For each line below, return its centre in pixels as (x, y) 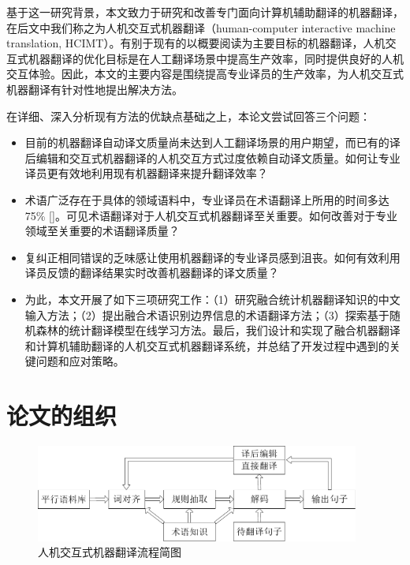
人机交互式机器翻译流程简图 (110, 552)
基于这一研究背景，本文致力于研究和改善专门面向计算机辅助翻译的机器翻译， (205, 12)
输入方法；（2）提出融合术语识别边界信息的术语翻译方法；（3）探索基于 (207, 314)
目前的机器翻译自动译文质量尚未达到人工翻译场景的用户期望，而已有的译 (212, 142)
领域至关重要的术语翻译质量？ (102, 231)
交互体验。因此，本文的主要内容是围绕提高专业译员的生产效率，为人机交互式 (205, 74)
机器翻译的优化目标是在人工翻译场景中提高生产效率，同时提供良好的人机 (216, 58)
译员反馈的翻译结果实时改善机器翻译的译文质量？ (152, 273)
